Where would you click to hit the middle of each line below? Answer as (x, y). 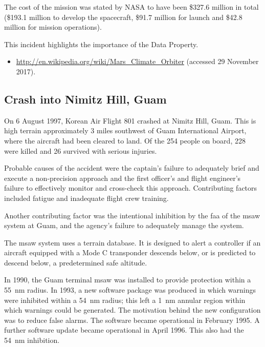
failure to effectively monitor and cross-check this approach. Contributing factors (131, 188)
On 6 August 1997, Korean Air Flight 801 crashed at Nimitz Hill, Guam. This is (130, 120)
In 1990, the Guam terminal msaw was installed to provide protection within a (128, 280)
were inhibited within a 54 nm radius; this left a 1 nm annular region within (125, 300)
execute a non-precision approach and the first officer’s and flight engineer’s (123, 178)
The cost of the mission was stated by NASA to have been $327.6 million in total (131, 7)
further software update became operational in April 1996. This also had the (124, 330)
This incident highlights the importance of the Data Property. (101, 44)
